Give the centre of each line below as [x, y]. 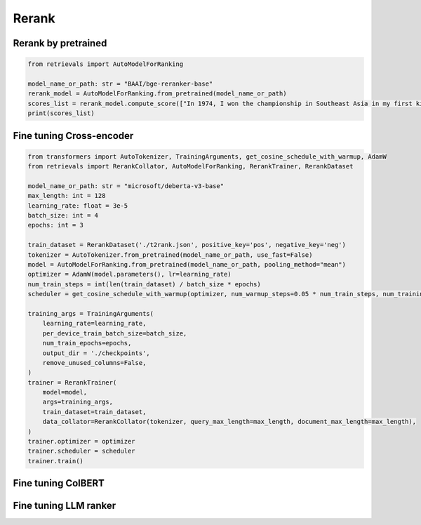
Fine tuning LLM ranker [65, 506]
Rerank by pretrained [60, 43]
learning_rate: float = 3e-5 [78, 206]
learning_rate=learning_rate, [94, 324]
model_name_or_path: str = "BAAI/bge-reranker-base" [120, 84]
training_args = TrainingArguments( [91, 313]
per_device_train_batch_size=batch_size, [115, 333]
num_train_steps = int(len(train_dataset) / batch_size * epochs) [144, 284]
